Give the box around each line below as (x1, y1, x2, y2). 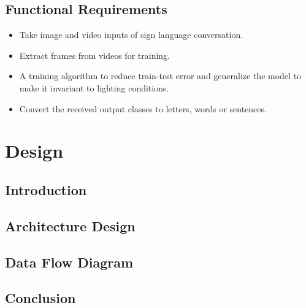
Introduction (5, 180, 87, 199)
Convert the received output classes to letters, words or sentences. (19, 102, 267, 115)
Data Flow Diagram (5, 252, 134, 271)
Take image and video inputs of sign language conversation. (19, 28, 243, 41)
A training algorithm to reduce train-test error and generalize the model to (19, 69, 302, 82)
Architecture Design (5, 216, 136, 235)
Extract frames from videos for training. (19, 48, 170, 61)
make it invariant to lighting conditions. (19, 81, 169, 94)
